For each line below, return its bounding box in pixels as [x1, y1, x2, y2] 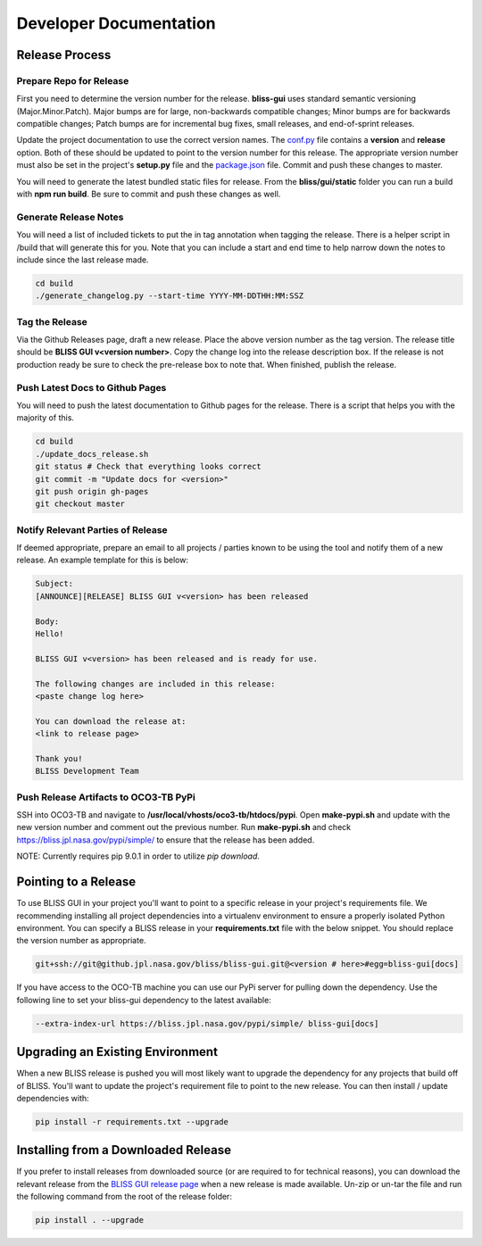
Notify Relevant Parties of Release [16, 523, 169, 536]
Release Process [16, 47, 112, 62]
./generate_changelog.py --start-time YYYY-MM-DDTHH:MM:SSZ [35, 291, 304, 301]
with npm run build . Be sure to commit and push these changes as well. [16, 188, 281, 200]
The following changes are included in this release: [35, 678, 276, 689]
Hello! [35, 629, 64, 638]
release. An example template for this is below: [16, 554, 189, 566]
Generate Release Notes [16, 211, 124, 223]
